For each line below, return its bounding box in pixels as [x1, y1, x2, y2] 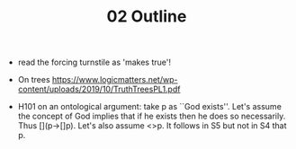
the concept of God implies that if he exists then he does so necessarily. [17, 110, 286, 122]
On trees [17, 74, 51, 85]
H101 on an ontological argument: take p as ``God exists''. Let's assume [17, 101, 282, 112]
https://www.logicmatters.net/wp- [51, 74, 178, 85]
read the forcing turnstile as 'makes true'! [17, 57, 171, 68]
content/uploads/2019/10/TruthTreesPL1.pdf [17, 83, 181, 95]
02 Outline [106, 6, 187, 27]
